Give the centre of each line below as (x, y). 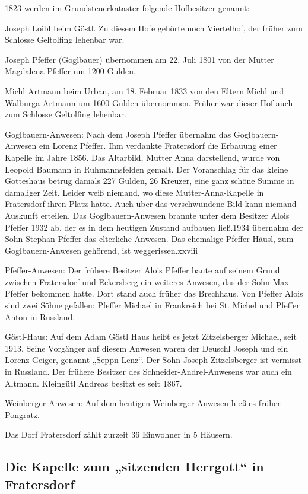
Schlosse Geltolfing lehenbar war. (65, 39)
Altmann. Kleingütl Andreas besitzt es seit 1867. (93, 383)
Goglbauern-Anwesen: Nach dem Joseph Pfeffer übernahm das (118, 134)
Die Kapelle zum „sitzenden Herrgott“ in (134, 466)
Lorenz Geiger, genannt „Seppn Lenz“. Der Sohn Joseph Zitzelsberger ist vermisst (153, 360)
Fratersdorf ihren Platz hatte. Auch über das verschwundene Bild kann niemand (151, 204)
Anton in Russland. (40, 316)
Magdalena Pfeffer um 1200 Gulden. (70, 71)
